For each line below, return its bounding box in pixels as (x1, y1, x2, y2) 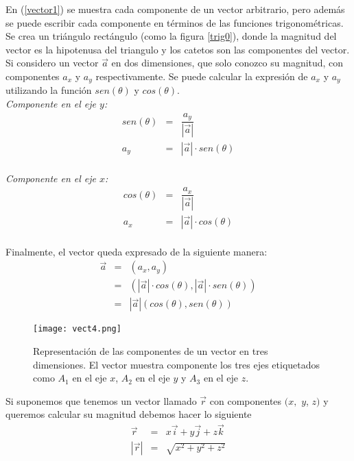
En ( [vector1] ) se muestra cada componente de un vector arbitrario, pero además (5, 2, 345, 16)
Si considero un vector (5, 55, 99, 70)
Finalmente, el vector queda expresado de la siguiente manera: (5, 244, 268, 258)
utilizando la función (5, 83, 92, 97)
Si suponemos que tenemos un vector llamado (5, 393, 197, 408)
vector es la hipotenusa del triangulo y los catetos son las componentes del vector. (5, 42, 350, 56)
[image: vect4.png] (33, 324, 121, 334)
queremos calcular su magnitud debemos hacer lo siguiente (5, 407, 252, 421)
